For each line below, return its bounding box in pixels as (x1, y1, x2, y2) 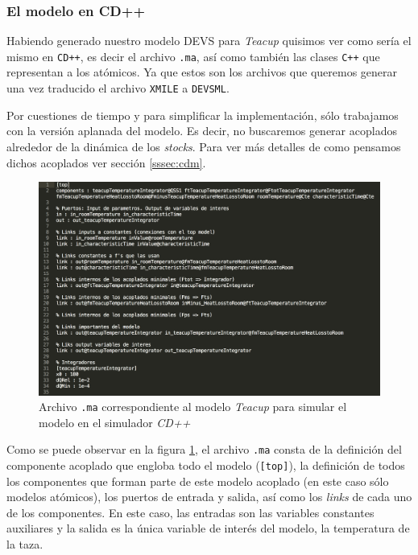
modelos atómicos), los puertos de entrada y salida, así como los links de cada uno (6, 488, 412, 505)
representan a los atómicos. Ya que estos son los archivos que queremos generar (6, 64, 398, 80)
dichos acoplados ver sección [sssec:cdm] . (6, 154, 206, 171)
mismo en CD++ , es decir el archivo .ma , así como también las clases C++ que (6, 47, 380, 64)
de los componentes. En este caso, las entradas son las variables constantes (6, 504, 375, 520)
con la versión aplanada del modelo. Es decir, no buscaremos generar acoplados (6, 122, 397, 139)
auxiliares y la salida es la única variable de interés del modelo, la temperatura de (6, 520, 410, 536)
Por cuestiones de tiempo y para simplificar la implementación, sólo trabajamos (6, 106, 399, 123)
